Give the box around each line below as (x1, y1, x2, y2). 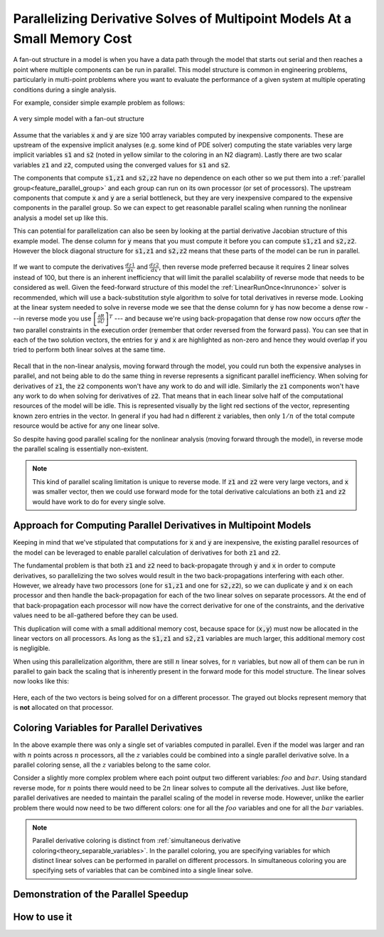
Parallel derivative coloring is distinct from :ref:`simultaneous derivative (32, 837, 241, 845)
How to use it (13, 911, 73, 923)
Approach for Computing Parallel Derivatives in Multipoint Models (13, 520, 311, 532)
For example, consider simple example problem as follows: (13, 98, 185, 107)
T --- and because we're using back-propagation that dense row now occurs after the (109, 313, 361, 323)
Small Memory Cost (13, 31, 132, 46)
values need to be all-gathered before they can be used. (13, 611, 178, 619)
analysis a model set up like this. (13, 214, 108, 222)
